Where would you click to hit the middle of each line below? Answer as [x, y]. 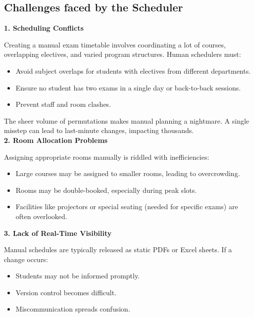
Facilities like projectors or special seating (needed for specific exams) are [127, 206]
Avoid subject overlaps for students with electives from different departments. [133, 70]
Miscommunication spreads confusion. [73, 309]
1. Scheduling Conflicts [44, 28]
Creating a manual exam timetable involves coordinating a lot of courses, [115, 44]
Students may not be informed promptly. [78, 276]
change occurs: [26, 259]
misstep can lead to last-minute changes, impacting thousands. [99, 130]
